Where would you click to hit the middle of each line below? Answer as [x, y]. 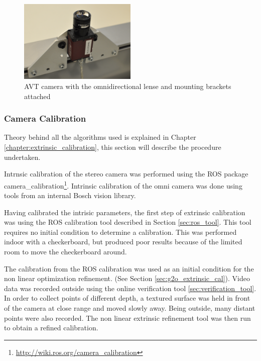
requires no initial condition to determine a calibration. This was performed [120, 232]
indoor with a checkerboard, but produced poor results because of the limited [123, 242]
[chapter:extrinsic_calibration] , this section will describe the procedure [113, 147]
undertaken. [22, 157]
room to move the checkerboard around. [66, 252]
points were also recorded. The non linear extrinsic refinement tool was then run [127, 318]
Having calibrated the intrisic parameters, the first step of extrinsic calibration [125, 212]
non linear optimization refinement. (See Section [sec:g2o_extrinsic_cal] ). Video [127, 278]
